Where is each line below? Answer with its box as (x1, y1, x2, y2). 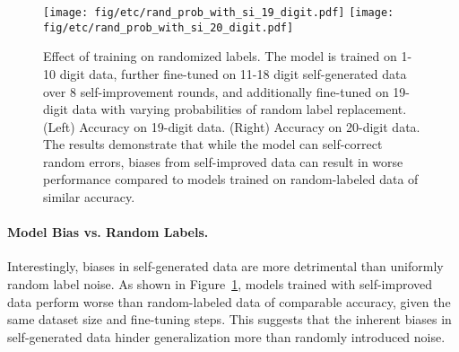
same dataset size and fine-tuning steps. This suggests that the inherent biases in (7, 310, 452, 329)
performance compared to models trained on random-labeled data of (43, 170, 419, 189)
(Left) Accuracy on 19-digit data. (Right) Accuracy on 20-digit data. (43, 117, 420, 136)
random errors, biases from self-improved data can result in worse (43, 152, 403, 171)
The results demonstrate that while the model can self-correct (43, 135, 383, 154)
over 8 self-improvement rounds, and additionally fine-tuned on (43, 82, 389, 101)
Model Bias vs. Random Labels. (7, 223, 209, 242)
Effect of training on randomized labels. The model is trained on (43, 47, 397, 66)
